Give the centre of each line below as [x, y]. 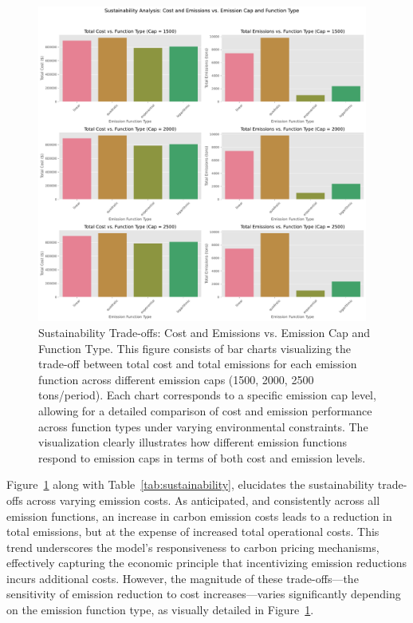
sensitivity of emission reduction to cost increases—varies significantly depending [204, 594]
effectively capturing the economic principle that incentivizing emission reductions [207, 563]
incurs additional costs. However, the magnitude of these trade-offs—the [183, 578]
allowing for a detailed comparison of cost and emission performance [205, 410]
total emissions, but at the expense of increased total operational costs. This [193, 532]
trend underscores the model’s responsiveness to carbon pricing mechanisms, [193, 547]
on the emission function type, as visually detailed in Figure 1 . [160, 610]
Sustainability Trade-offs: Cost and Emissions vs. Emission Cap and [205, 332]
